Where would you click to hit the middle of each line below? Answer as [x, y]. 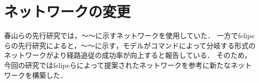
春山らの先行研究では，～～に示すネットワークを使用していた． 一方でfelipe [129, 35]
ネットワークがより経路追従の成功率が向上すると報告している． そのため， [128, 55]
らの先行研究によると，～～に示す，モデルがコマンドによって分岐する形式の [130, 45]
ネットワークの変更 [68, 11]
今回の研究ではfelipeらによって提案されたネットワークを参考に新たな [117, 65]
